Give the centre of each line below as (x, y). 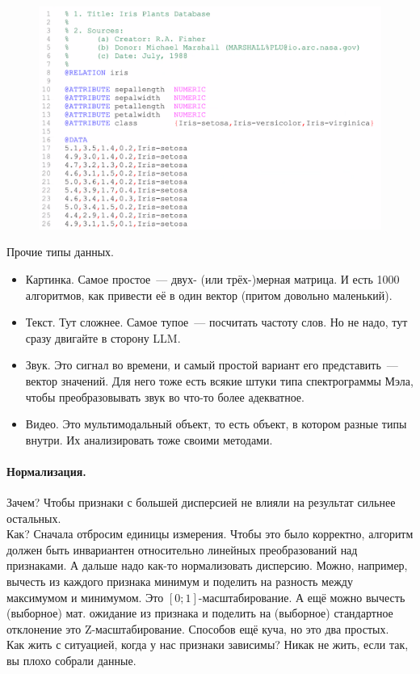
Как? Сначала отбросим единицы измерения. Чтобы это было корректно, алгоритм (210, 534)
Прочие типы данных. (60, 252)
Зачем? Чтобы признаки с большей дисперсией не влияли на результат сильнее (201, 502)
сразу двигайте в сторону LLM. (103, 337)
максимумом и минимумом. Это (85, 597)
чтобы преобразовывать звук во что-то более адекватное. (165, 396)
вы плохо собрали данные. (71, 661)
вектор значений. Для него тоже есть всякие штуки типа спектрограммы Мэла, (219, 380)
